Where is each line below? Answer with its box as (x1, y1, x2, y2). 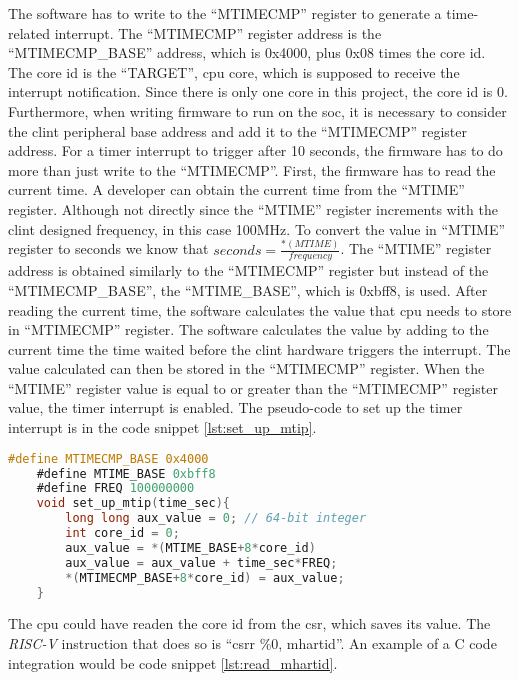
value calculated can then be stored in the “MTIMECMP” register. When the (8, 358, 485, 379)
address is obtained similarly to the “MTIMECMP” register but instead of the (8, 260, 489, 281)
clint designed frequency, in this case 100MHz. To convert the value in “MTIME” (8, 218, 506, 239)
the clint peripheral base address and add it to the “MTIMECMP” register (8, 120, 468, 141)
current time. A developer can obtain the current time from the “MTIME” (8, 179, 465, 200)
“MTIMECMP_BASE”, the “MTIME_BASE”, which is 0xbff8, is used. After (8, 279, 488, 300)
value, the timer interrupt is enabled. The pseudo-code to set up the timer (8, 397, 463, 418)
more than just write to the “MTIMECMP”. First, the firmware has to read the (8, 159, 496, 180)
